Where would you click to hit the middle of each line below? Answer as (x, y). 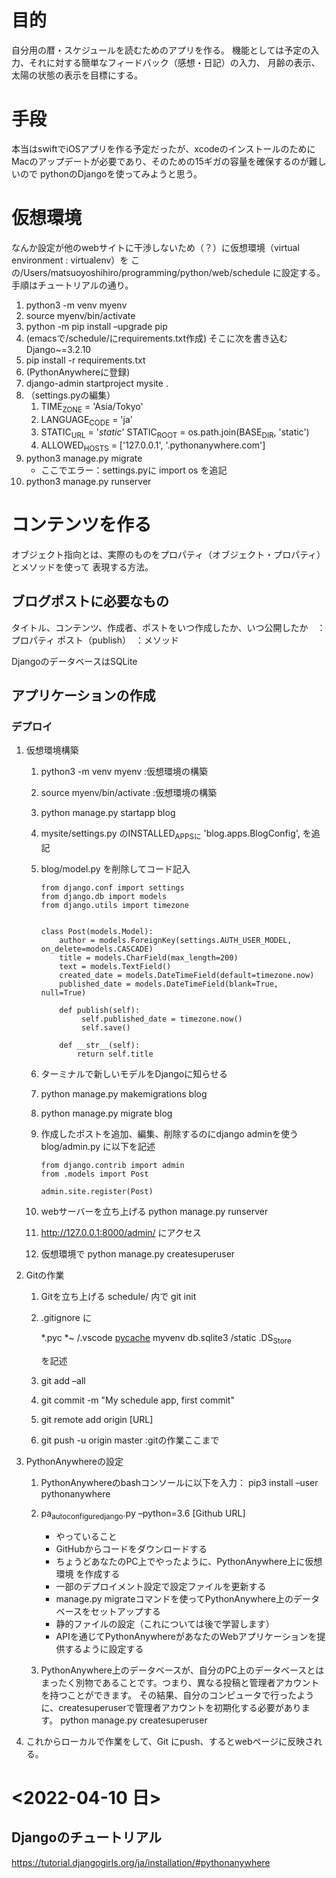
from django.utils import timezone (114, 906)
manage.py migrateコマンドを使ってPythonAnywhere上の (174, 1598)
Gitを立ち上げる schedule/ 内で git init (118, 1297)
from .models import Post (94, 1174)
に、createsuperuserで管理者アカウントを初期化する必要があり (171, 1707)
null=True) (63, 993)
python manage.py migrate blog (106, 1113)
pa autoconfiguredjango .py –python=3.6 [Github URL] (143, 1514)
